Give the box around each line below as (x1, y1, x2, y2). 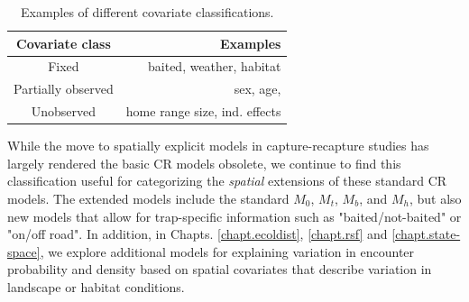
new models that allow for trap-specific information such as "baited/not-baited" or (7, 206, 462, 225)
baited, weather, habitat (148, 57, 281, 76)
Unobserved (31, 102, 97, 121)
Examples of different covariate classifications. (20, 3, 274, 21)
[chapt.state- (391, 224, 461, 243)
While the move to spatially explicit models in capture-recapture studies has (7, 136, 429, 155)
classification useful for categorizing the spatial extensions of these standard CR (7, 171, 447, 190)
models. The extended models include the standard (7, 189, 290, 207)
